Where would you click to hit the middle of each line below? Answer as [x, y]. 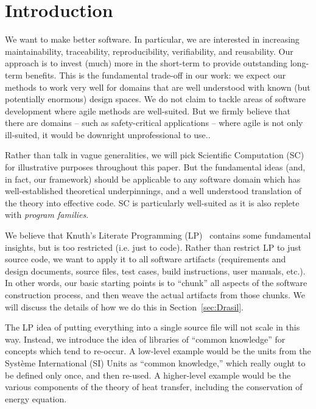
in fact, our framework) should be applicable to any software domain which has [153, 179]
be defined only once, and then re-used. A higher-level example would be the [148, 375]
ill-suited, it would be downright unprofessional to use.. [108, 134]
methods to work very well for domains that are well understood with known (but [158, 87]
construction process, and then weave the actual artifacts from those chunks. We [155, 295]
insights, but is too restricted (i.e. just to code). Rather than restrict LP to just [153, 247]
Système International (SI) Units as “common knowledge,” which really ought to [155, 362]
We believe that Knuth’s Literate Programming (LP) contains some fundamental [158, 235]
